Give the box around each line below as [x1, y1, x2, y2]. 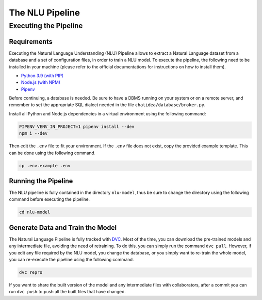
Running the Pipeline [9, 177, 73, 185]
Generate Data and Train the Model [9, 223, 117, 232]
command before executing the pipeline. [9, 196, 90, 202]
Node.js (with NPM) [21, 79, 61, 85]
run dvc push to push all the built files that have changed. [9, 289, 126, 295]
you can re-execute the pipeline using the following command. [9, 257, 134, 263]
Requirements [9, 37, 53, 46]
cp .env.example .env [19, 163, 71, 168]
